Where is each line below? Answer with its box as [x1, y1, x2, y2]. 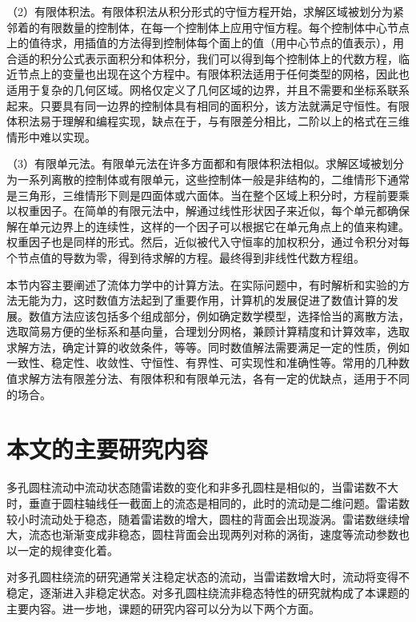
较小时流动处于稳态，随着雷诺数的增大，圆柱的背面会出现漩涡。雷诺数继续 [6, 510, 398, 527]
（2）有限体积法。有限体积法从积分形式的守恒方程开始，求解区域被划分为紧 [6, 3, 404, 19]
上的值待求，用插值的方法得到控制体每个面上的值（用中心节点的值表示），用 [6, 34, 404, 51]
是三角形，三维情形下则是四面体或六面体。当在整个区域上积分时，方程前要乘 [6, 186, 410, 203]
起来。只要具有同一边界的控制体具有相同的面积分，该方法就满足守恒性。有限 [6, 97, 410, 114]
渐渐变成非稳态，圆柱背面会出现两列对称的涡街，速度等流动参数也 [62, 526, 410, 543]
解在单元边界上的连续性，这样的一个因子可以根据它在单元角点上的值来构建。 [6, 217, 410, 234]
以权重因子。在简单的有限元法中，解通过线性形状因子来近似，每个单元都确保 [6, 202, 410, 219]
